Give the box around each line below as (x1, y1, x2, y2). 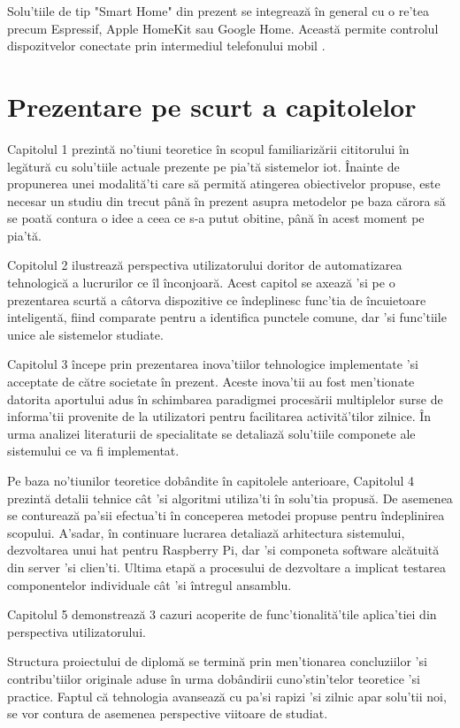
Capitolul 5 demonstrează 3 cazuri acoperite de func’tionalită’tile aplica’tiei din (7, 605, 437, 624)
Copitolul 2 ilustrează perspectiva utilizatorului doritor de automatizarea (7, 256, 402, 274)
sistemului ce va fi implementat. (7, 441, 180, 460)
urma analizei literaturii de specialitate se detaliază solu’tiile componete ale (7, 424, 416, 442)
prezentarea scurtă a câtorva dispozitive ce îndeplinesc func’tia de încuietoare (7, 290, 426, 309)
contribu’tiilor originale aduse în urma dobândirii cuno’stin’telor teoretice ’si (7, 669, 420, 687)
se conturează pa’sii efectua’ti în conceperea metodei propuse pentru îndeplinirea (7, 506, 445, 525)
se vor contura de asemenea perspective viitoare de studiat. (7, 704, 328, 723)
